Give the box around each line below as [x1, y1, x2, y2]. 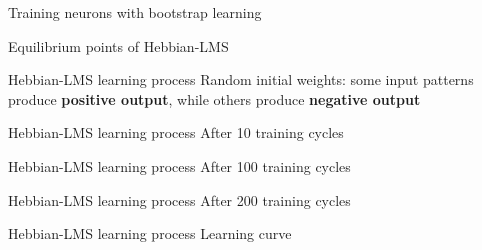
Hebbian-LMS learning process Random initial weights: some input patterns [8, 69, 474, 90]
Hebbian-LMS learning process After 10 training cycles [8, 122, 344, 143]
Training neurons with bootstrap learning [8, 2, 262, 22]
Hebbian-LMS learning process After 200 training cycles [8, 189, 351, 210]
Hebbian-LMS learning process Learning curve [8, 223, 292, 244]
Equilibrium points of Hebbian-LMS [8, 35, 229, 56]
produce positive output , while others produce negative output [8, 88, 421, 109]
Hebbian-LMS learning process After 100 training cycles [8, 155, 351, 176]
